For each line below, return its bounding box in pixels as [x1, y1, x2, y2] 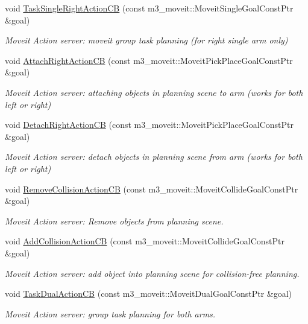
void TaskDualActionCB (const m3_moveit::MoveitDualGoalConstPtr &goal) [5, 287, 292, 300]
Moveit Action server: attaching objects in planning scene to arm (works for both [5, 86, 303, 98]
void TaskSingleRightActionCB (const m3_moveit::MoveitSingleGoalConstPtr [5, 2, 294, 14]
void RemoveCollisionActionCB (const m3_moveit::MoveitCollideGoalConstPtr [5, 182, 298, 195]
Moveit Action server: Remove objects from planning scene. [5, 214, 224, 227]
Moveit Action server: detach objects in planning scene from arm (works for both [5, 150, 303, 163]
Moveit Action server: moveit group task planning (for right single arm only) [5, 34, 288, 46]
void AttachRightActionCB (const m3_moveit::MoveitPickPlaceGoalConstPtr [5, 54, 293, 66]
